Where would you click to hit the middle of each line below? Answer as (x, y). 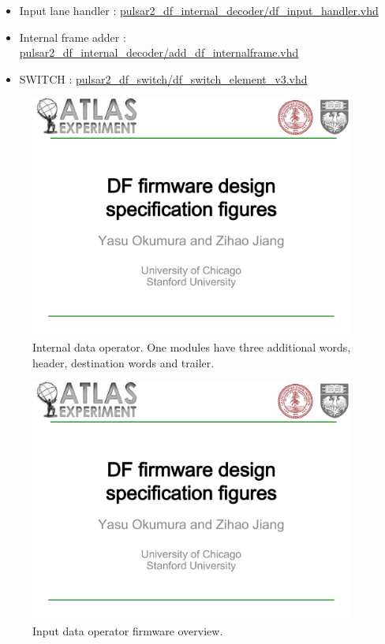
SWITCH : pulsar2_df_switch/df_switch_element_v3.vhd (163, 78)
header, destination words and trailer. (123, 362)
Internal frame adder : (73, 37)
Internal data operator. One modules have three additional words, (192, 347)
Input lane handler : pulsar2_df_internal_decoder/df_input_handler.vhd (199, 10)
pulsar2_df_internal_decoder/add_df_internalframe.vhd (159, 52)
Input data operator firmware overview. (128, 630)
